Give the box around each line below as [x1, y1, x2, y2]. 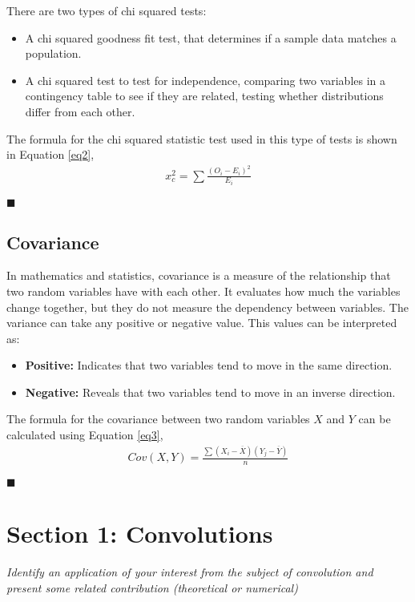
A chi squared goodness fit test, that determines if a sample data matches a [25, 29, 397, 46]
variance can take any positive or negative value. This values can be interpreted [6, 314, 397, 331]
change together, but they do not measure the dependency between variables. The [6, 298, 409, 315]
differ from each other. [25, 103, 135, 119]
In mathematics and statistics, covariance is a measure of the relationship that [6, 267, 391, 284]
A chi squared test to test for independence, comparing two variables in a [25, 71, 386, 88]
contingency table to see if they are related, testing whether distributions [25, 87, 384, 104]
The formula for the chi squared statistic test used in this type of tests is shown [6, 130, 397, 147]
